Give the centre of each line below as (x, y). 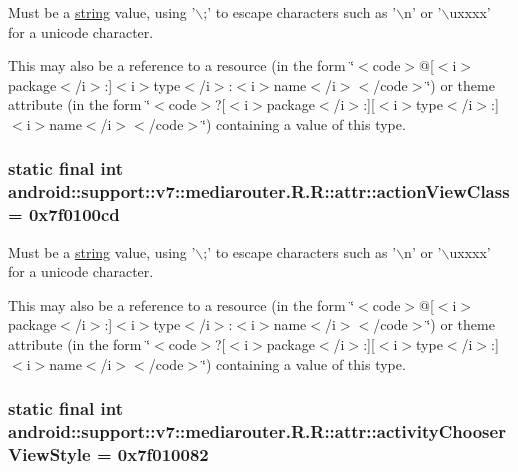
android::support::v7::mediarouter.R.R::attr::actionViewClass (259, 191)
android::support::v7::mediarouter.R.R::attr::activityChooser (257, 431)
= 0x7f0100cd (64, 214)
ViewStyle (49, 453)
